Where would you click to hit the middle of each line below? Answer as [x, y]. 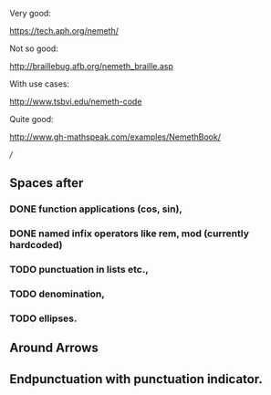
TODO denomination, [57, 294]
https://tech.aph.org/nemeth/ [64, 31]
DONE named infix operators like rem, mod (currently [129, 234]
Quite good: [31, 119]
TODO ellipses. [43, 318]
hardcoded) [36, 245]
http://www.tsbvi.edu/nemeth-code [76, 101]
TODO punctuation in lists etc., [79, 270]
